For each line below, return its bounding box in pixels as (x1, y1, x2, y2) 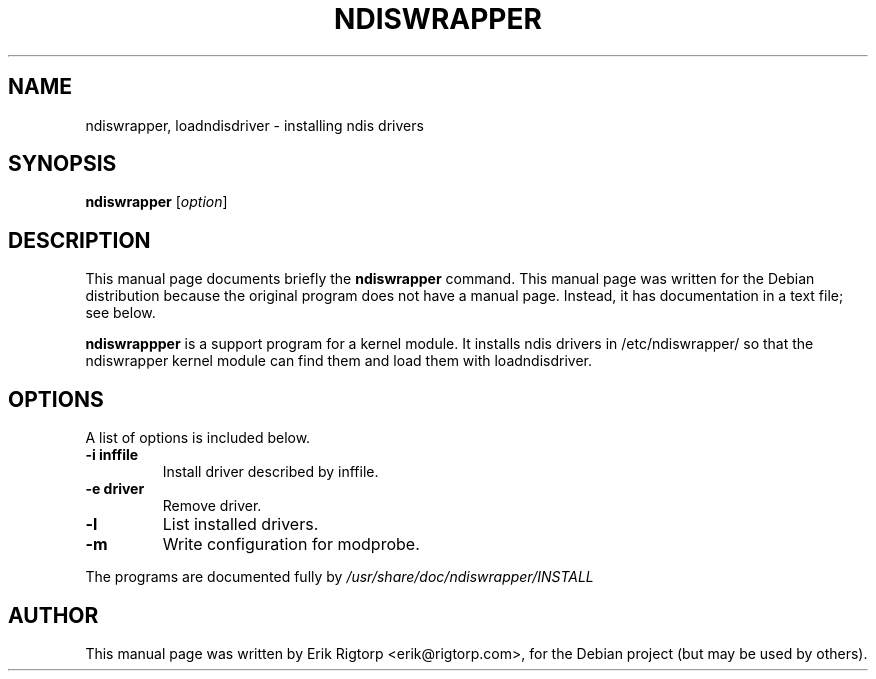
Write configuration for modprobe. (162, 534, 420, 555)
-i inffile (85, 446, 139, 464)
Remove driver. (162, 497, 262, 515)
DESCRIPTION (8, 227, 151, 253)
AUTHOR (8, 602, 99, 628)
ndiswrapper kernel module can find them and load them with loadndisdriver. (85, 352, 593, 370)
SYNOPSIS (8, 151, 117, 177)
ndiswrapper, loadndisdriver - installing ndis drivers (85, 116, 424, 134)
